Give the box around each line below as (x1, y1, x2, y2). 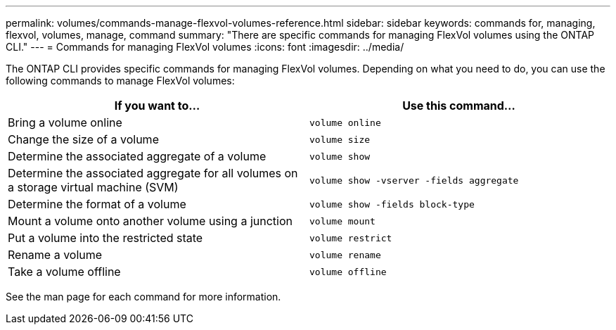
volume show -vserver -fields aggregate (309, 174, 519, 186)
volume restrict (309, 232, 392, 243)
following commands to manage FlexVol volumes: (6, 75, 235, 87)
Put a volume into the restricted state (8, 231, 203, 245)
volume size (309, 134, 371, 145)
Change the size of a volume (8, 132, 159, 146)
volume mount (309, 215, 376, 227)
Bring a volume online (8, 115, 122, 129)
